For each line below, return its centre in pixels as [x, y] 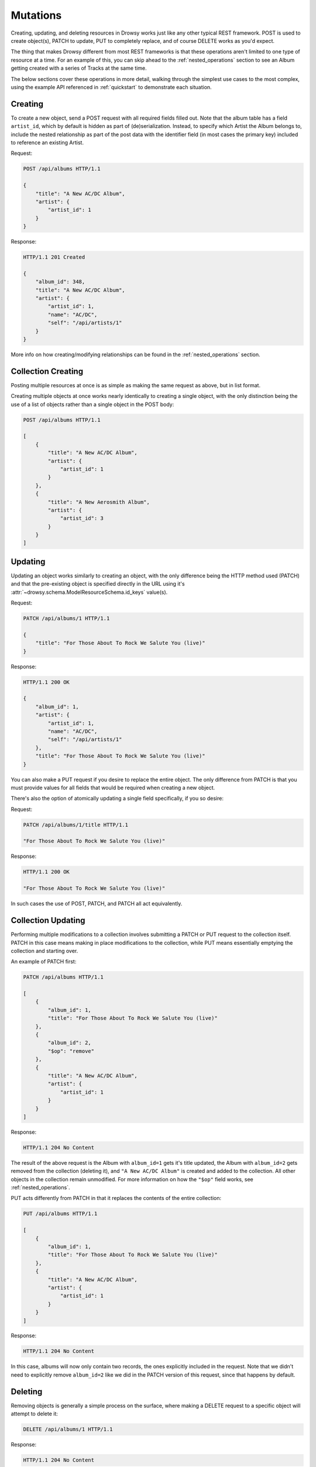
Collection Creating [47, 371]
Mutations [36, 15]
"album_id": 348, [60, 282]
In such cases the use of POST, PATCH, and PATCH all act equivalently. [97, 904]
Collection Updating [48, 920]
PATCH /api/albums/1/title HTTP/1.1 [76, 825]
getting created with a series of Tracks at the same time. [79, 68]
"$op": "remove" [71, 1051]
